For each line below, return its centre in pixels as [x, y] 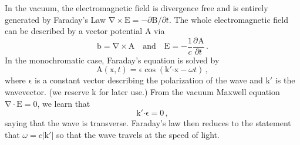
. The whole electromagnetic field [228, 19]
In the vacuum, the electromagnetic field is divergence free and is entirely [136, 8]
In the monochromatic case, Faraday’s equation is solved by [112, 60]
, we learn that [64, 103]
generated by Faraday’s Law [55, 19]
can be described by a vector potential [74, 31]
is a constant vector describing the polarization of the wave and [149, 80]
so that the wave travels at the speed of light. [138, 134]
